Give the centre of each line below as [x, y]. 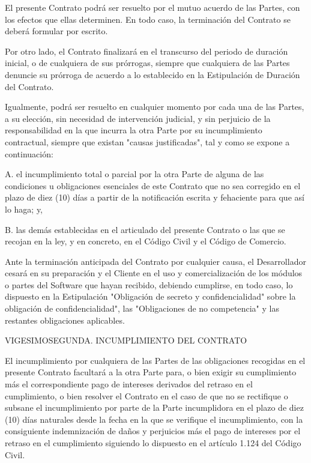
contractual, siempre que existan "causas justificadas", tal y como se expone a [147, 141]
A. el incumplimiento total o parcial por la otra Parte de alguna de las [134, 174]
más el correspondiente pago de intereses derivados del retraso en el [129, 384]
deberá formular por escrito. [56, 31]
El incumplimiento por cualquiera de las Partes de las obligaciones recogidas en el [155, 360]
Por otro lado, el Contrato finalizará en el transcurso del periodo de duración [146, 51]
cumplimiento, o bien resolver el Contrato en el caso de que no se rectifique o [146, 395]
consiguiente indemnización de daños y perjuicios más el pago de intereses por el [153, 431]
